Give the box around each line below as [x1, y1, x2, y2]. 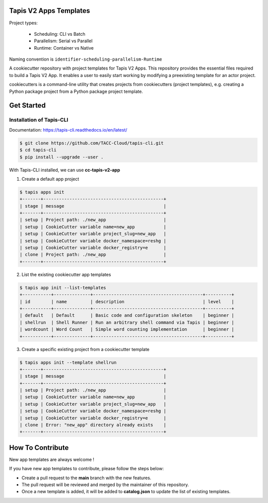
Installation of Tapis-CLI [9, 117, 68, 124]
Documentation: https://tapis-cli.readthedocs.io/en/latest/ [9, 127, 128, 133]
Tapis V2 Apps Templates [9, 6, 90, 15]
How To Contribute [9, 443, 69, 452]
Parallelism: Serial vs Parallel [34, 38, 93, 44]
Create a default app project [21, 176, 79, 182]
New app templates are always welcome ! [9, 456, 94, 462]
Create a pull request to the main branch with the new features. [21, 475, 151, 481]
